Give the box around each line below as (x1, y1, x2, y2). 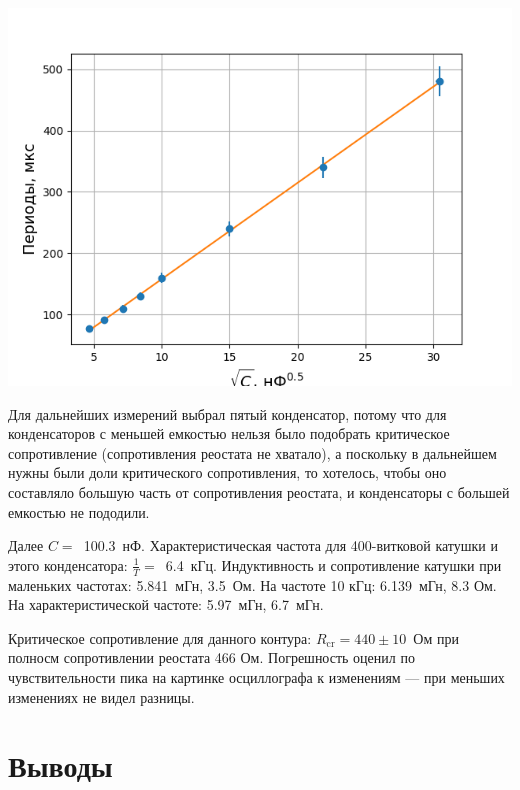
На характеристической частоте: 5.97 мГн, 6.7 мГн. (8, 594, 324, 615)
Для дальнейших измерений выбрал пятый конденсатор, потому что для (8, 403, 447, 424)
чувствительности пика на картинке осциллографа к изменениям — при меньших (8, 666, 505, 687)
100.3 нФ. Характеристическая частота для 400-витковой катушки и (83, 535, 499, 556)
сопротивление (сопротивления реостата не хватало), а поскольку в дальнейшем (8, 442, 497, 463)
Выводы (8, 745, 113, 786)
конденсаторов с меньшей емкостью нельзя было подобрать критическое (8, 423, 450, 444)
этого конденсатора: (8, 554, 128, 575)
